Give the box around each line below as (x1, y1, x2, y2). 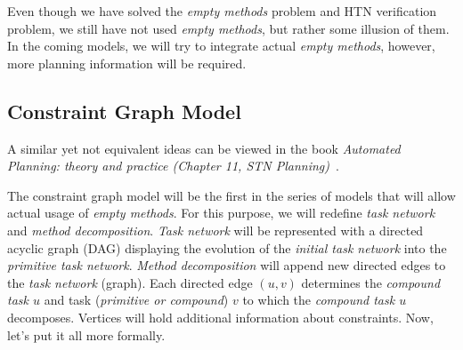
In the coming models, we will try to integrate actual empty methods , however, (7, 36, 435, 55)
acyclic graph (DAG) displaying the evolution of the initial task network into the (7, 238, 447, 257)
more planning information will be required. (7, 53, 247, 72)
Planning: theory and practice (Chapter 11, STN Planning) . (7, 156, 339, 175)
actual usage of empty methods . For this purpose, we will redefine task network (7, 203, 435, 222)
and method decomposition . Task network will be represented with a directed (7, 220, 424, 239)
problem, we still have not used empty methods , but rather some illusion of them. (7, 19, 450, 37)
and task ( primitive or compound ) (44, 290, 229, 309)
